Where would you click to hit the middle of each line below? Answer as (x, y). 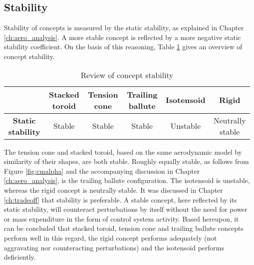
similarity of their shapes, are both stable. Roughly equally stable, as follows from (127, 161)
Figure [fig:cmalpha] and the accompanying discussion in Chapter (102, 171)
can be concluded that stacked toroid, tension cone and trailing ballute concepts (124, 228)
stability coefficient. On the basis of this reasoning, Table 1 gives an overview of (123, 47)
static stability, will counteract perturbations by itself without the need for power (126, 209)
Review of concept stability (127, 75)
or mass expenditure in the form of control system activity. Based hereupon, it (121, 218)
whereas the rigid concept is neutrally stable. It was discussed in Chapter (114, 190)
